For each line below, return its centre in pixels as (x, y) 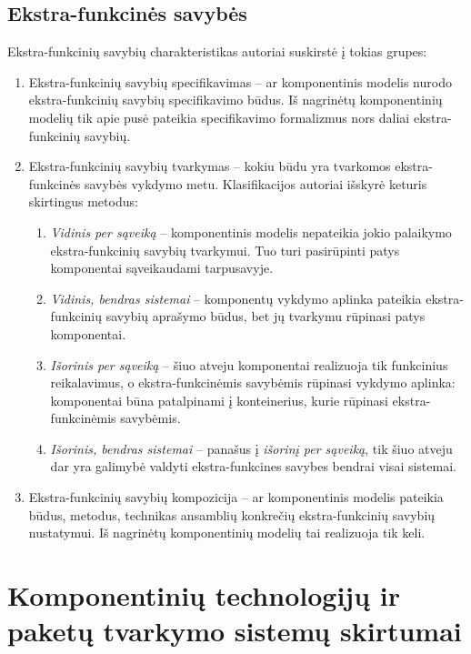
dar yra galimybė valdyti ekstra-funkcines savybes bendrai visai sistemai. (253, 466)
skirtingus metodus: (83, 201)
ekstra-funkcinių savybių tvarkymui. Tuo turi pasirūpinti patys (225, 250)
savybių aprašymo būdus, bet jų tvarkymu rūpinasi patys (266, 316)
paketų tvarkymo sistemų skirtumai (235, 631)
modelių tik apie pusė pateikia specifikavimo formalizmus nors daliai (219, 117)
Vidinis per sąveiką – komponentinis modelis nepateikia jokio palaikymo (251, 231)
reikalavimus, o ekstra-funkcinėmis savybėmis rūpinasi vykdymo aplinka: (253, 382)
